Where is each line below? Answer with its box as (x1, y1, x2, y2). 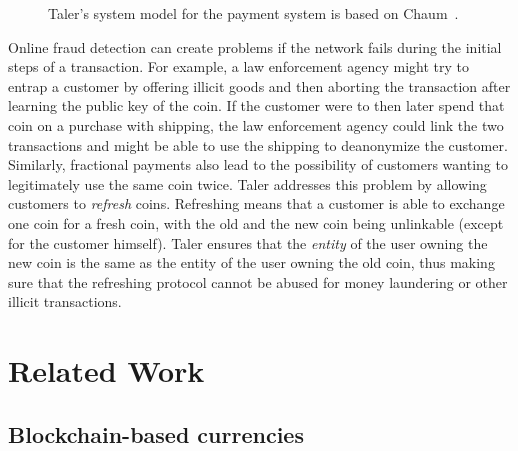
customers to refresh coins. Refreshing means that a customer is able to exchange (8, 193, 505, 214)
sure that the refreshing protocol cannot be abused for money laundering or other (8, 271, 508, 292)
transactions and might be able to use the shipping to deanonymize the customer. (8, 134, 508, 155)
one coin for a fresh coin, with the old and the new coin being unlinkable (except (8, 212, 504, 233)
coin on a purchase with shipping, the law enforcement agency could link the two (8, 114, 504, 135)
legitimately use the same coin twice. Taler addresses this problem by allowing (8, 173, 487, 194)
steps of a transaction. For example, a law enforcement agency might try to (8, 56, 469, 77)
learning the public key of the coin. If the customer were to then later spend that (8, 95, 505, 116)
